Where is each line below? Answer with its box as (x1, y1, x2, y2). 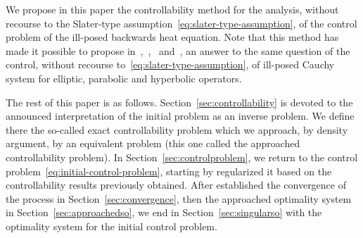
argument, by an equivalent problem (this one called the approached (6, 136, 300, 151)
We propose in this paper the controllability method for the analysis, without (6, 2, 339, 16)
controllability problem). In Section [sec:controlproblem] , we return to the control (6, 149, 358, 164)
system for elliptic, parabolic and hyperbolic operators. (6, 70, 242, 85)
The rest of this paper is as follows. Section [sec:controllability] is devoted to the (6, 94, 353, 109)
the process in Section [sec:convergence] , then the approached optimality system (6, 191, 352, 206)
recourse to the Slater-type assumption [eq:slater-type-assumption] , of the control (6, 15, 357, 30)
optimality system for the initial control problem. (6, 218, 217, 233)
